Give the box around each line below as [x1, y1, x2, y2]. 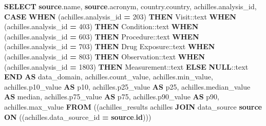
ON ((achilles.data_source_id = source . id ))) [4, 111, 151, 122]
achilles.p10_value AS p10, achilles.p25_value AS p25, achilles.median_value [4, 81, 251, 92]
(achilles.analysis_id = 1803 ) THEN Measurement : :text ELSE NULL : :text [4, 61, 249, 72]
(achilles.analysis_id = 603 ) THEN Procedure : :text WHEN [4, 31, 199, 41]
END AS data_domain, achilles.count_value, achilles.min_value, [4, 71, 213, 82]
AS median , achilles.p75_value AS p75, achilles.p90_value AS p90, [4, 91, 220, 102]
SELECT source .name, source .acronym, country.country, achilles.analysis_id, [4, 1, 257, 11]
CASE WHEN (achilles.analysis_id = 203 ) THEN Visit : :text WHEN [4, 11, 236, 22]
